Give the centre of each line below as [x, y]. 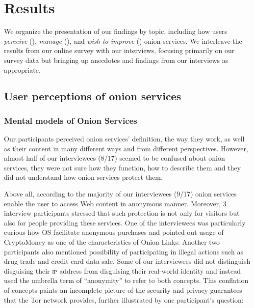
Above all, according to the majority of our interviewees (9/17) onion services [120, 194]
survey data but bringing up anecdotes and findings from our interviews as [116, 60]
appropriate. [22, 70]
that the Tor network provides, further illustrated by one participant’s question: [124, 299]
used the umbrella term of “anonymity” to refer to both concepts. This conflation [126, 280]
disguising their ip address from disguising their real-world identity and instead [122, 270]
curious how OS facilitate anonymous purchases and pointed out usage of [114, 232]
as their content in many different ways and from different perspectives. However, [126, 148]
